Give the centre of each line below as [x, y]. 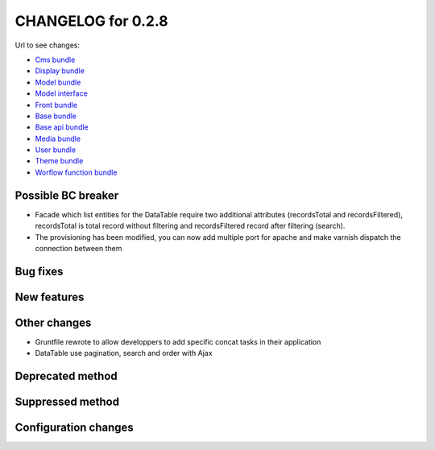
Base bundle [56, 116]
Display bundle [60, 71]
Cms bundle [55, 60]
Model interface [61, 93]
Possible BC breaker [67, 195]
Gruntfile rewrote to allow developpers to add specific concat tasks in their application [178, 341]
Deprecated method [66, 376]
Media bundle [58, 138]
